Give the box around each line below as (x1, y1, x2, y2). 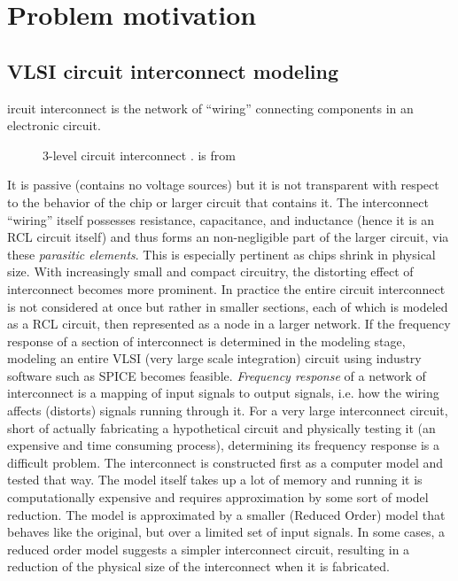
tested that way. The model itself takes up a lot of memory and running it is (7, 470, 423, 489)
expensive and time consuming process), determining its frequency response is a (7, 436, 440, 454)
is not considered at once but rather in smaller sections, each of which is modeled (7, 297, 448, 315)
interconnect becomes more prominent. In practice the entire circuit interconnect (7, 279, 446, 298)
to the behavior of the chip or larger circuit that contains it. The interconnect (7, 192, 429, 211)
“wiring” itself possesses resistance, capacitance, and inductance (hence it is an (7, 210, 435, 229)
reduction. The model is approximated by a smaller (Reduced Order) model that (7, 505, 446, 523)
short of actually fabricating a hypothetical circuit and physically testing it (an (7, 418, 436, 437)
